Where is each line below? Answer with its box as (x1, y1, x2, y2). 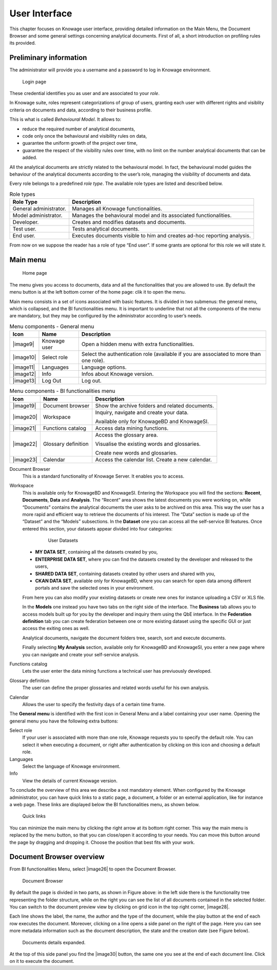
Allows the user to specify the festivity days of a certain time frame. (22, 701, 166, 707)
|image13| (12, 377, 36, 385)
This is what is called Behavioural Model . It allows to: (9, 116, 122, 123)
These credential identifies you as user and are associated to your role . (9, 90, 160, 97)
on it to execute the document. (9, 958, 74, 964)
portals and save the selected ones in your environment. (35, 585, 154, 591)
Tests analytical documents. (72, 225, 140, 233)
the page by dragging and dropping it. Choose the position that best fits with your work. (9, 839, 195, 845)
